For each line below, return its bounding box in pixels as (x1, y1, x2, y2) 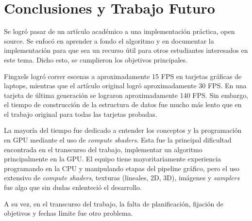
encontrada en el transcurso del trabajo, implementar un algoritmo (4, 144, 202, 154)
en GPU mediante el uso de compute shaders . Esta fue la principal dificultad (4, 135, 232, 145)
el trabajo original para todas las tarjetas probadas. (4, 109, 157, 119)
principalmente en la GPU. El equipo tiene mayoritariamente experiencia (4, 154, 221, 164)
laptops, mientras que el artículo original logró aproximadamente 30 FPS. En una (4, 80, 247, 91)
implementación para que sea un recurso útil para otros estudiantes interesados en (4, 45, 248, 55)
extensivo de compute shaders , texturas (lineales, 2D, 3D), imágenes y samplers (4, 173, 240, 183)
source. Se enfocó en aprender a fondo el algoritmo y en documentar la (4, 35, 214, 46)
